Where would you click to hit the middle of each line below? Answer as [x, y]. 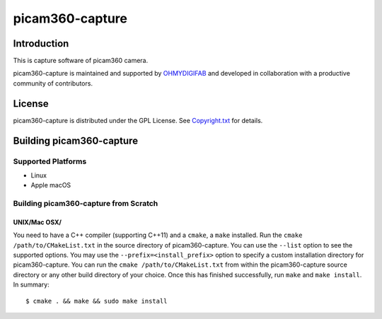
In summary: [31, 285]
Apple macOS [51, 185]
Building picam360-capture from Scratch [86, 204]
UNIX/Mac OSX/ [37, 222]
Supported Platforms [50, 161]
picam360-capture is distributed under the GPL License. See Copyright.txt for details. [138, 120]
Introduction [41, 43]
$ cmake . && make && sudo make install [97, 301]
